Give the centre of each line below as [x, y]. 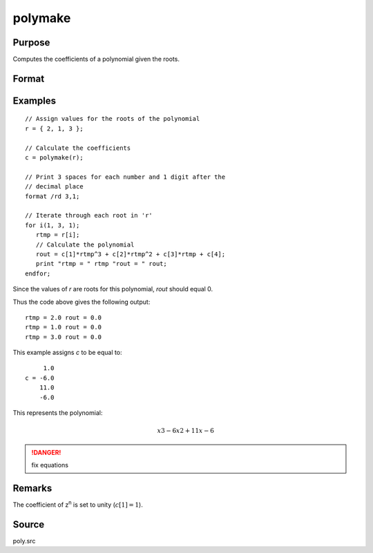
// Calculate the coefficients [78, 148]
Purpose [31, 42]
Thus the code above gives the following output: [82, 302]
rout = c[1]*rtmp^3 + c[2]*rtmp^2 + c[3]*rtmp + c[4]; [131, 254]
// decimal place [54, 187]
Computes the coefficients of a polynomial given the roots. [96, 59]
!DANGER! [46, 452]
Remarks [32, 488]
